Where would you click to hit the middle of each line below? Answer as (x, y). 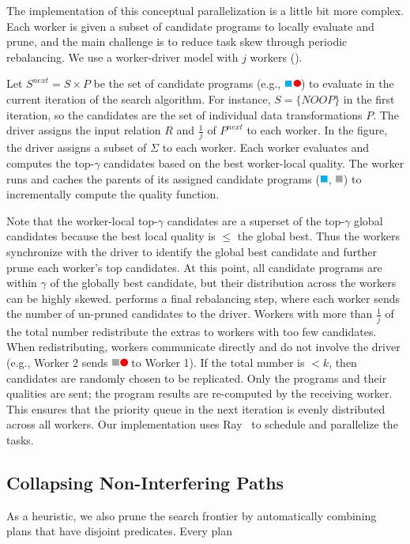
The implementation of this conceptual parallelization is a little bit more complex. (205, 10)
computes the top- (51, 163)
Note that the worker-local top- (82, 220)
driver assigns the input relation (84, 130)
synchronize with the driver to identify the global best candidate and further (192, 252)
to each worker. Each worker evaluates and (265, 147)
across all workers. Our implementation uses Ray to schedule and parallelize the (202, 424)
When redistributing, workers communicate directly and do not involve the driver (203, 347)
